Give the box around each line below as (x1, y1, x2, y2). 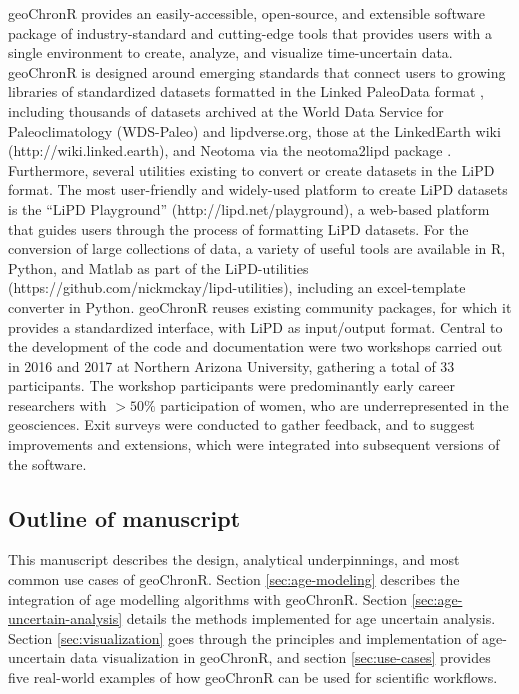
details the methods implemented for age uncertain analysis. (126, 608, 496, 629)
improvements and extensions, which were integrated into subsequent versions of (8, 434, 500, 455)
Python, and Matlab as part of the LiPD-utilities (8, 257, 309, 278)
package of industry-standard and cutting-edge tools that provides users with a (8, 22, 493, 43)
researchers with (8, 394, 107, 415)
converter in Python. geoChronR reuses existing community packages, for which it (8, 296, 512, 317)
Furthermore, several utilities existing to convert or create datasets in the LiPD (8, 159, 495, 180)
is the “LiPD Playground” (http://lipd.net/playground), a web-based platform (8, 198, 490, 219)
